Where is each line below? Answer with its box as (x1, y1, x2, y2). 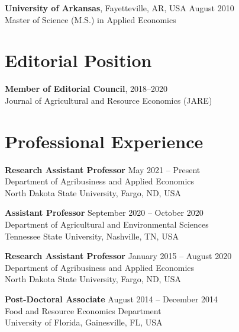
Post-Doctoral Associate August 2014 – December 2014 (5, 292, 218, 305)
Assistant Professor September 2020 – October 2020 (5, 206, 204, 219)
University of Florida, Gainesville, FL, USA (5, 316, 163, 328)
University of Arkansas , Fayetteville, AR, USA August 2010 (5, 2, 234, 14)
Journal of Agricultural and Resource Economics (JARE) (5, 94, 212, 106)
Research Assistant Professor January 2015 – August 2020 (5, 250, 232, 262)
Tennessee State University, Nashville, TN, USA (5, 229, 179, 242)
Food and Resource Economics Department (5, 304, 162, 317)
